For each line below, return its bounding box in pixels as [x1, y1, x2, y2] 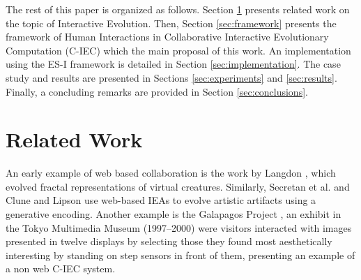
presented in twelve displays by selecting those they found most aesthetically [6, 234, 332, 249]
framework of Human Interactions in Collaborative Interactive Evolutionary [6, 29, 329, 44]
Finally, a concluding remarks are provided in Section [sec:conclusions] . [6, 84, 308, 98]
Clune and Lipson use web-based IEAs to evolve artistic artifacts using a [6, 193, 316, 207]
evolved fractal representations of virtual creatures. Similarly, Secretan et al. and [6, 179, 350, 193]
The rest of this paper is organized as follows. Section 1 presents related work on [6, 2, 350, 16]
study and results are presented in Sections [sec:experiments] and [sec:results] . [6, 70, 337, 84]
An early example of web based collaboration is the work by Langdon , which [6, 165, 336, 180]
